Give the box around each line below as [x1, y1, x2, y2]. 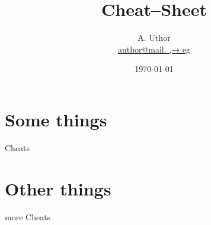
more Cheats [5, 210, 51, 223]
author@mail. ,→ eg [117, 43, 191, 55]
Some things [5, 107, 107, 131]
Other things [5, 176, 111, 200]
